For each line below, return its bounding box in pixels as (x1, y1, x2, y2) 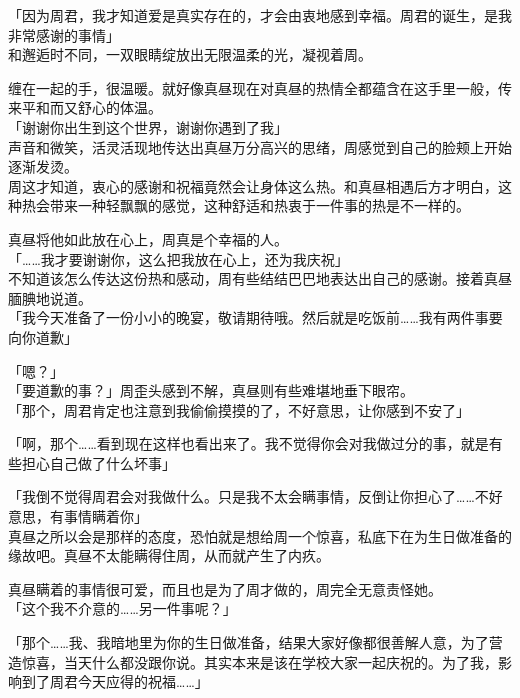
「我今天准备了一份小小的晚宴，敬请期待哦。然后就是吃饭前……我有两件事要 (8, 307, 503, 328)
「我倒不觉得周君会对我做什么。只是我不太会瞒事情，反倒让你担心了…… (8, 486, 475, 507)
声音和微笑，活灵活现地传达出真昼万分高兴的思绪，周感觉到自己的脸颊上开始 (8, 136, 512, 157)
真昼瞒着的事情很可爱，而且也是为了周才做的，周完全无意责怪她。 (8, 578, 442, 599)
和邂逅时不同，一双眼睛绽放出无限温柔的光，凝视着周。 (8, 44, 372, 65)
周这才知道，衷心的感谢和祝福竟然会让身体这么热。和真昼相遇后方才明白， (8, 175, 498, 196)
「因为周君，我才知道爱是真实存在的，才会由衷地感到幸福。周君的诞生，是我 (8, 5, 512, 25)
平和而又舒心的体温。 (21, 97, 162, 118)
